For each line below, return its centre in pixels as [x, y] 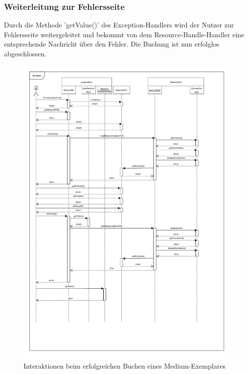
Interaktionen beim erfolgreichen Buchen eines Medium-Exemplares [124, 366]
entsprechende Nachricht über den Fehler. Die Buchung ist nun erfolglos [112, 44]
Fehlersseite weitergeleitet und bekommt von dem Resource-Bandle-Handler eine [124, 34]
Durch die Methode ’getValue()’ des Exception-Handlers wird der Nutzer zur [119, 25]
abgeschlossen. [25, 53]
